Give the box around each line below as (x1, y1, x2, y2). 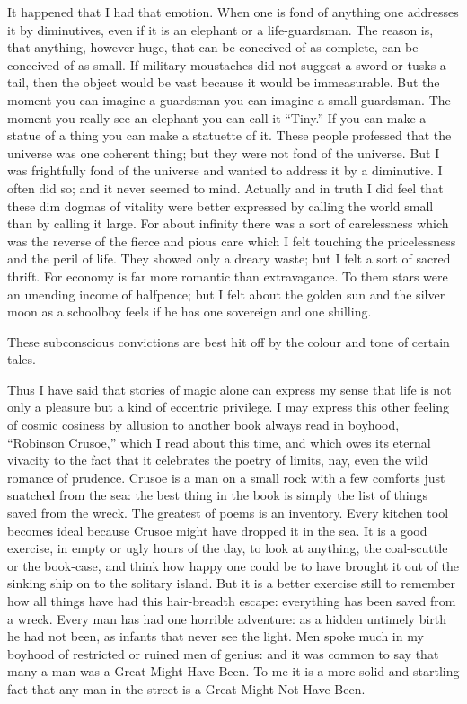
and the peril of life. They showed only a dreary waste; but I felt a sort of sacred (7, 249, 451, 268)
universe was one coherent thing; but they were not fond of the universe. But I (7, 143, 440, 162)
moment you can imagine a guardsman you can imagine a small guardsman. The (7, 90, 451, 109)
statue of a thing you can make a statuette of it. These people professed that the (7, 126, 452, 145)
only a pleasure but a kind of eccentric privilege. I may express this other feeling (7, 397, 450, 416)
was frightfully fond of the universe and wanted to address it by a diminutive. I (7, 161, 443, 180)
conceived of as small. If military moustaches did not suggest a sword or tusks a (7, 55, 446, 74)
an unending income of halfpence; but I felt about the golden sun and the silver (7, 284, 445, 303)
